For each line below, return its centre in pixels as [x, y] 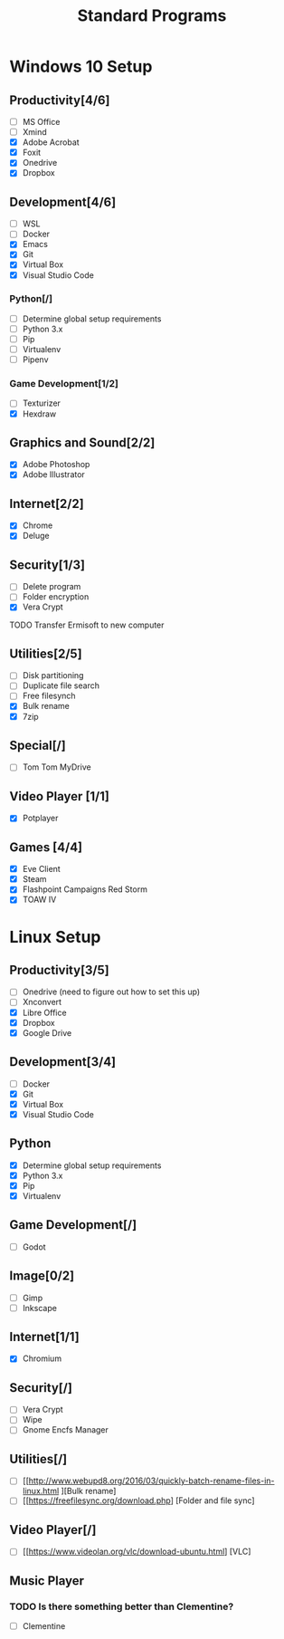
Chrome [38, 525]
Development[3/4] [63, 1062]
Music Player [47, 1581]
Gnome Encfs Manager [65, 1430]
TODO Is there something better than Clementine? [122, 1606]
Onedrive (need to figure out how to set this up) [111, 992]
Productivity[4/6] [60, 100]
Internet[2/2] [47, 503]
